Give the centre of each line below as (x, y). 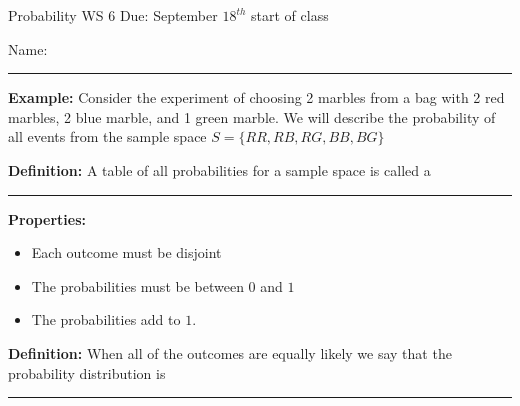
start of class (290, 15)
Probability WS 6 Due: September (113, 15)
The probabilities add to (106, 319)
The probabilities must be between (137, 285)
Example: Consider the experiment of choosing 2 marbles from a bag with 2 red (256, 97)
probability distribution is (87, 372)
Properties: (47, 218)
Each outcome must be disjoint (126, 252)
